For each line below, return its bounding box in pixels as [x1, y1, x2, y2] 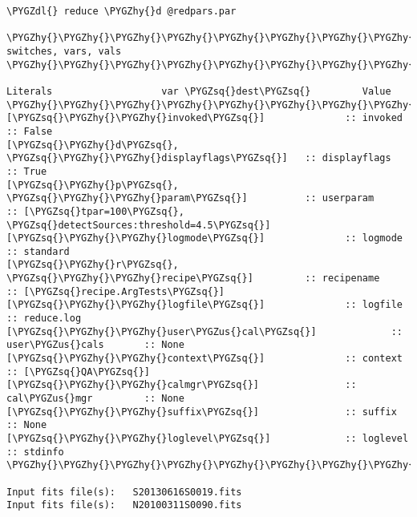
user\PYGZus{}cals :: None [6, 339, 184, 351]
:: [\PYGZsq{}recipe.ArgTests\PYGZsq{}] [6, 285, 225, 297]
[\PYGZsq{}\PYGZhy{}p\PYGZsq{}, [6, 179, 179, 191]
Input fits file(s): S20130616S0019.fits [6, 486, 242, 498]
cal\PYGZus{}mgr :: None [6, 393, 184, 405]
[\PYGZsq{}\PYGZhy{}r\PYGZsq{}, [6, 259, 179, 271]
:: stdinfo [6, 446, 64, 458]
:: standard [6, 245, 70, 257]
